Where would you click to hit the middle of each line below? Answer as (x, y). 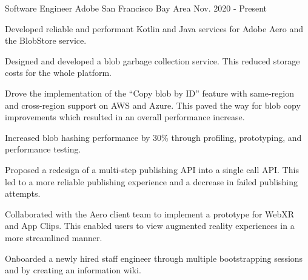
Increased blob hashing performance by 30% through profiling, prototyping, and (153, 137)
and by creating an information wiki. (73, 270)
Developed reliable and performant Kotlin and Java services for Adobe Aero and (154, 28)
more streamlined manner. (54, 237)
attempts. (23, 193)
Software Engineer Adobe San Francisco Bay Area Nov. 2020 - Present (136, 8)
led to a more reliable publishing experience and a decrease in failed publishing (152, 181)
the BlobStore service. (46, 40)
